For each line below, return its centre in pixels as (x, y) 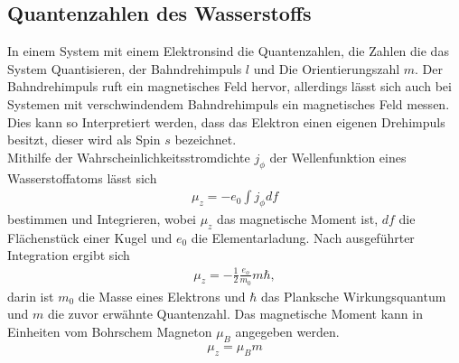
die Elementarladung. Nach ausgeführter (303, 237)
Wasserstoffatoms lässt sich (82, 177)
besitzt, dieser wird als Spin (84, 140)
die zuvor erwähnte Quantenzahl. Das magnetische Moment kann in (235, 314)
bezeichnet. (206, 140)
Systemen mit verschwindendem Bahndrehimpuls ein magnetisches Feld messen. (229, 103)
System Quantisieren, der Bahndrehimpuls (125, 68)
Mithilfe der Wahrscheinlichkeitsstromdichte (129, 157)
